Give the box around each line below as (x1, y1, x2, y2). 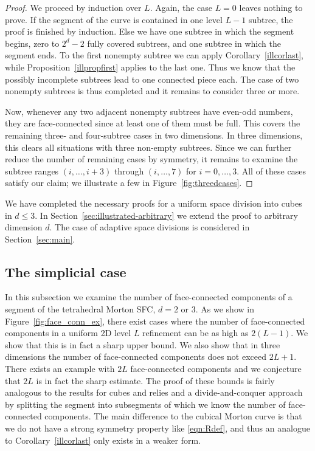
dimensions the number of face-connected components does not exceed (5, 350, 267, 363)
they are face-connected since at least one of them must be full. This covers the (5, 117, 300, 129)
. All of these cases (237, 164, 306, 177)
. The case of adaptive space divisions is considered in (49, 221, 250, 233)
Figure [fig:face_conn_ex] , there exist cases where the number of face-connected (5, 314, 305, 327)
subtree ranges (5, 164, 59, 177)
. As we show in (195, 303, 254, 315)
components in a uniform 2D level (5, 326, 131, 339)
